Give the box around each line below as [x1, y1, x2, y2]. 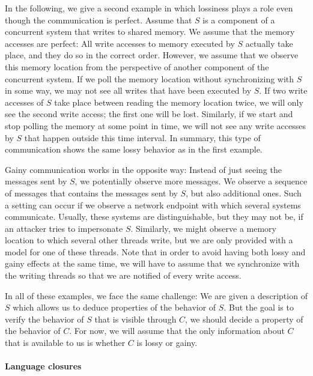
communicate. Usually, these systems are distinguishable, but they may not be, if [5, 210, 303, 223]
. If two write [259, 84, 308, 97]
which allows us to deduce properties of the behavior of [13, 301, 216, 314]
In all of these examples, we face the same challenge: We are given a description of [5, 289, 308, 302]
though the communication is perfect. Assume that [5, 13, 192, 26]
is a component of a [202, 13, 275, 26]
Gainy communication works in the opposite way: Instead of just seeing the [5, 163, 282, 175]
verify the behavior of [5, 312, 84, 325]
